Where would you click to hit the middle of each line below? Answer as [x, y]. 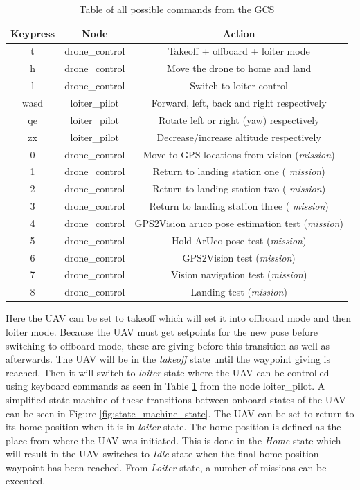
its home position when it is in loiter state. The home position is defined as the [173, 427]
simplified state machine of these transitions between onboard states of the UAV [176, 399]
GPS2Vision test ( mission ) [239, 257]
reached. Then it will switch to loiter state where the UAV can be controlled [168, 372]
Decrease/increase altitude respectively [239, 137]
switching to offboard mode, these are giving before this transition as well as [168, 345]
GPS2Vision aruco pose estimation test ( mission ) [239, 223]
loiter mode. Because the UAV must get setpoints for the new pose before [162, 331]
